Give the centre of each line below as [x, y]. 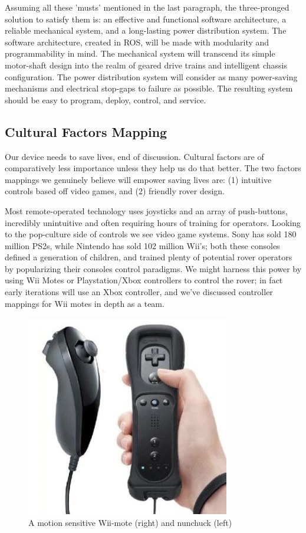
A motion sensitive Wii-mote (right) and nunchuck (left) [130, 522]
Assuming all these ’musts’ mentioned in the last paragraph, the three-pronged [147, 7]
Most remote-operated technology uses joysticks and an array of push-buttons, [146, 210]
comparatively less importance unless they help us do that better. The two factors [153, 168]
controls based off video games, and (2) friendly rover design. [115, 191]
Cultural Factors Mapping [86, 131]
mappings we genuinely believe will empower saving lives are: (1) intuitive [138, 179]
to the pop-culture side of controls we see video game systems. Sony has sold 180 [151, 234]
